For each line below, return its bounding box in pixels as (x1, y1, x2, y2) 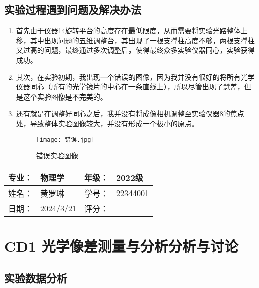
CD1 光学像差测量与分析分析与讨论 (4, 235, 238, 256)
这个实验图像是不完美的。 (23, 91, 107, 102)
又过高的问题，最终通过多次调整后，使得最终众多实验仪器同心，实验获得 (16, 45, 255, 55)
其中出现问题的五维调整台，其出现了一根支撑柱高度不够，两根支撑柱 (30, 35, 255, 45)
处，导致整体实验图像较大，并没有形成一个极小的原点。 (16, 118, 199, 128)
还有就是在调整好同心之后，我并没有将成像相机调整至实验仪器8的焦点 (16, 108, 244, 119)
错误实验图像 (36, 150, 78, 161)
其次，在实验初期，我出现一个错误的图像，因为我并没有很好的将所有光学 (16, 71, 255, 82)
